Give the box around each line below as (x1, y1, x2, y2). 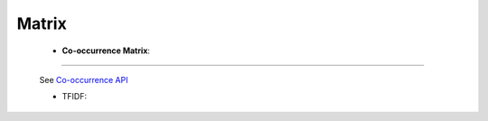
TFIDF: (61, 91, 88, 102)
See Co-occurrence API (39, 74, 128, 85)
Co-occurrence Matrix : (61, 45, 151, 56)
